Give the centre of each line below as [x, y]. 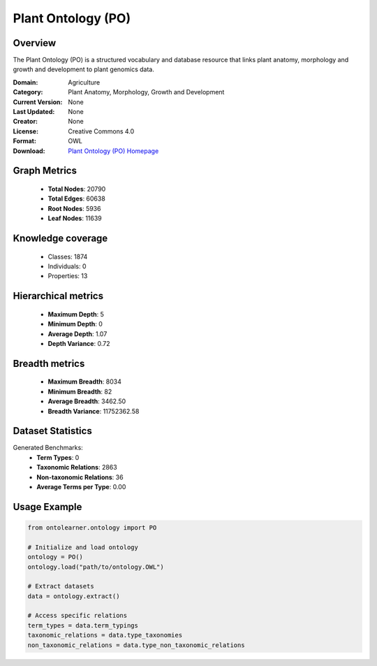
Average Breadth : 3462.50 [87, 401]
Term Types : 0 [58, 457]
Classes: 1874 [68, 256]
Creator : [25, 122]
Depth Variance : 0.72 [79, 343]
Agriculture [84, 82]
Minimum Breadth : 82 [80, 391]
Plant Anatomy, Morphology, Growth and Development [146, 92]
